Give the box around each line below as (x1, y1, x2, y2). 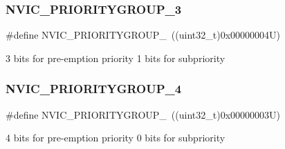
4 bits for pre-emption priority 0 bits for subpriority (6, 130, 226, 145)
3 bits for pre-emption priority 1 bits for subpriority (6, 50, 226, 65)
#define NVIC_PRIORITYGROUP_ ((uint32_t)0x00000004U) (6, 28, 280, 42)
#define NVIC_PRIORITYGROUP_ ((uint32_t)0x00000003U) (6, 107, 280, 121)
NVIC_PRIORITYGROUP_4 (6, 80, 182, 97)
